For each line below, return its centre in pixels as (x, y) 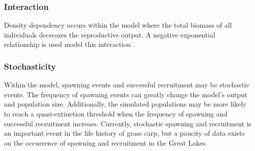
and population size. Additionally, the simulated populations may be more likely (125, 104)
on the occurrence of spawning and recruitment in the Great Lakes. (106, 142)
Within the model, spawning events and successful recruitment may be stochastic (127, 85)
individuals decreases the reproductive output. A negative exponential (110, 34)
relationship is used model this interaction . (70, 44)
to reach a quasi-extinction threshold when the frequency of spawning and (116, 113)
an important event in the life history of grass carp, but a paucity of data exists (125, 133)
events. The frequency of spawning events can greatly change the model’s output (126, 94)
